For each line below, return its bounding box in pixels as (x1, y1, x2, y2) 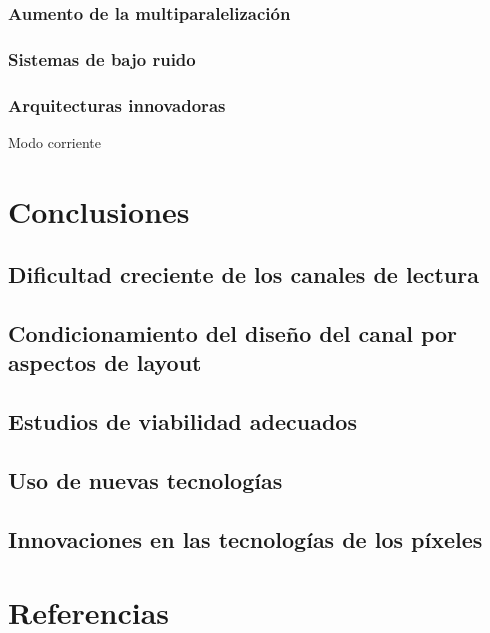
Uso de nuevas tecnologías (8, 465, 283, 495)
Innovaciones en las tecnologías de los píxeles (8, 523, 483, 554)
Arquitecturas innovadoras (8, 92, 226, 117)
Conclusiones (8, 190, 190, 231)
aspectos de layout (8, 347, 202, 378)
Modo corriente (8, 131, 102, 152)
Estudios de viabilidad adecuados (8, 406, 357, 437)
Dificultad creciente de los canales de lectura (8, 259, 479, 290)
